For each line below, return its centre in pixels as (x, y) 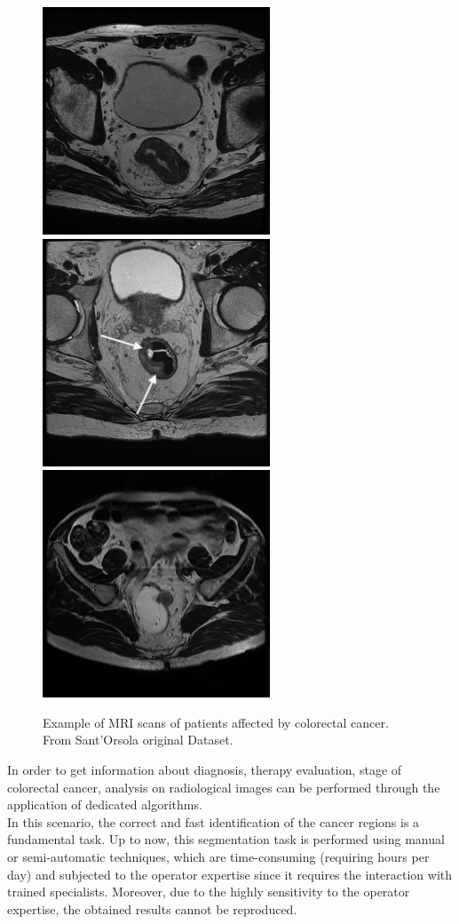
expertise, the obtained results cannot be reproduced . (152, 908)
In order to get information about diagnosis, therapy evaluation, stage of (205, 769)
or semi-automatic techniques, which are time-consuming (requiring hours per (218, 856)
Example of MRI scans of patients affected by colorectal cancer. (216, 722)
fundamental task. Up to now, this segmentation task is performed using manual (226, 839)
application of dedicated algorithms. (105, 805)
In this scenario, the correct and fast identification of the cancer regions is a (214, 821)
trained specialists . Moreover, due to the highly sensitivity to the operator (209, 892)
